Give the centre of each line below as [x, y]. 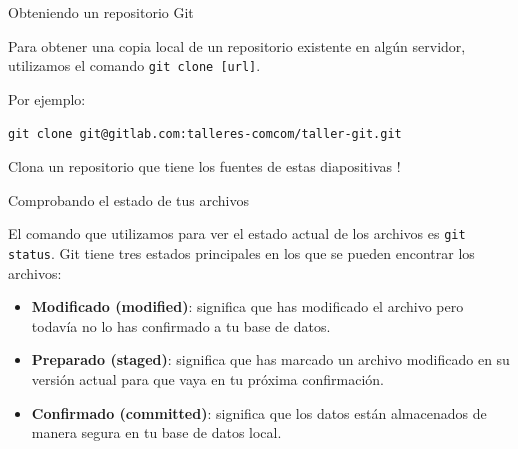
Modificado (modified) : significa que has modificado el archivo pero [247, 306]
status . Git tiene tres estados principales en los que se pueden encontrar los [241, 252]
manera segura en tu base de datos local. [156, 432]
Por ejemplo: [47, 98]
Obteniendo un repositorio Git [101, 12]
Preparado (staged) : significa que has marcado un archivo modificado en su [270, 359]
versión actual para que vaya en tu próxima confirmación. [207, 378]
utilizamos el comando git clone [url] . [134, 65]
